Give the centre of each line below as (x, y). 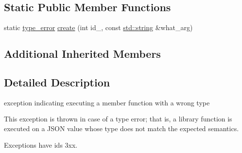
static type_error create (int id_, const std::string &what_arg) (98, 27)
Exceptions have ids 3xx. (41, 144)
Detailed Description (57, 82)
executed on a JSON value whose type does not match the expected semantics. (121, 128)
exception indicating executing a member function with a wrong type (107, 102)
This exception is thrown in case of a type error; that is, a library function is (118, 119)
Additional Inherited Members (82, 54)
